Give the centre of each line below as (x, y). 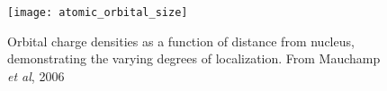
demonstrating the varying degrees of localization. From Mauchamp (194, 58)
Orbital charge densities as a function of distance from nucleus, (181, 41)
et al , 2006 (36, 75)
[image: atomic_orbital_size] (98, 12)
